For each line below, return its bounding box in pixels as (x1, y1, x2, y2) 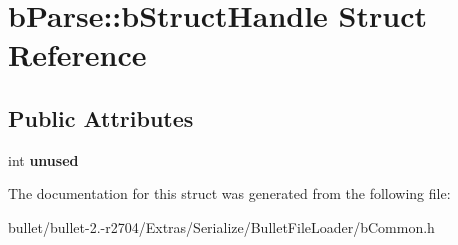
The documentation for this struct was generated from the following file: (8, 183, 451, 204)
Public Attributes (8, 102, 194, 133)
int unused (8, 149, 79, 170)
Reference (8, 34, 147, 75)
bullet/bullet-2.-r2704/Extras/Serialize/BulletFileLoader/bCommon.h (8, 216, 435, 237)
